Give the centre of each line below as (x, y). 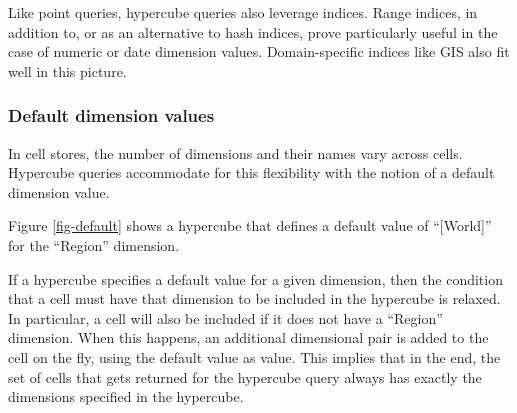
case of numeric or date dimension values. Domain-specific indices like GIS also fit (259, 51)
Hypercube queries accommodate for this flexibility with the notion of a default (251, 172)
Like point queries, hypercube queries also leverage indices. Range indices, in (243, 12)
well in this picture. (67, 70)
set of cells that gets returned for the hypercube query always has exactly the (245, 376)
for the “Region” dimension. (94, 244)
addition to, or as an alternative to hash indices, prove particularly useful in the (253, 31)
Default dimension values (111, 115)
